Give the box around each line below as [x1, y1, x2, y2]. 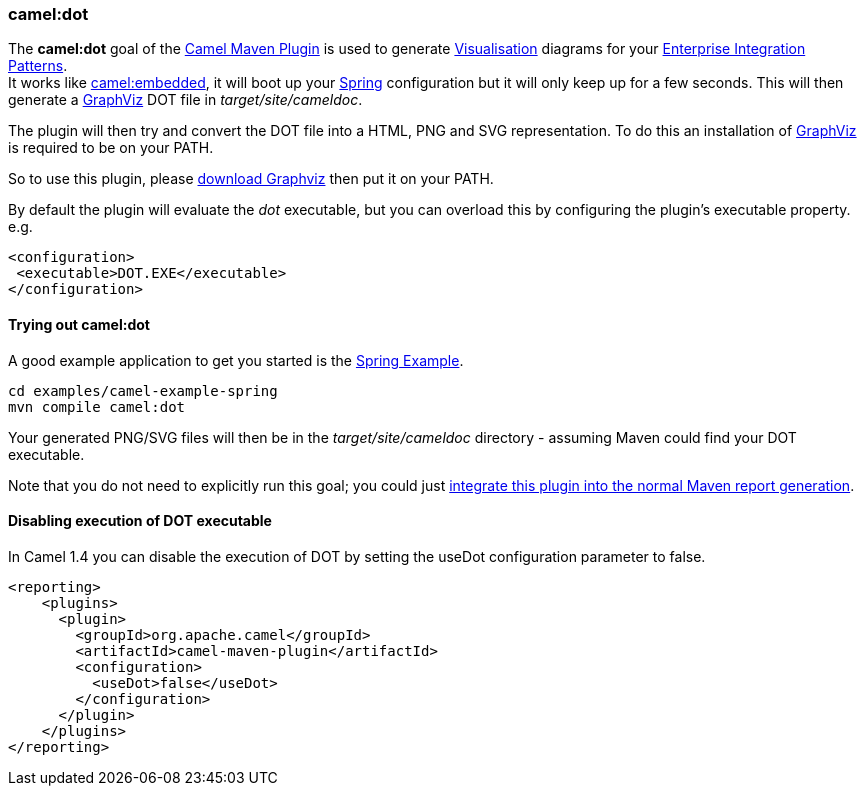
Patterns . [8, 57, 68, 75]
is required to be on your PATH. [8, 139, 214, 157]
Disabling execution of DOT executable [8, 512, 272, 530]
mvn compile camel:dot [8, 398, 186, 415]
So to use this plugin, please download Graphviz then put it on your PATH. [8, 170, 494, 188]
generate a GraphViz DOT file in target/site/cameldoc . [8, 91, 363, 109]
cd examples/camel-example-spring [8, 382, 278, 399]
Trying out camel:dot [8, 315, 150, 333]
